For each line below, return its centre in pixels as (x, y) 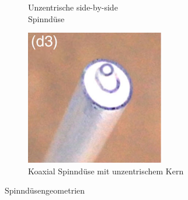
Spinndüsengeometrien (45, 190)
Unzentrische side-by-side (73, 7)
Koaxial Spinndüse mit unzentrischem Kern (106, 171)
